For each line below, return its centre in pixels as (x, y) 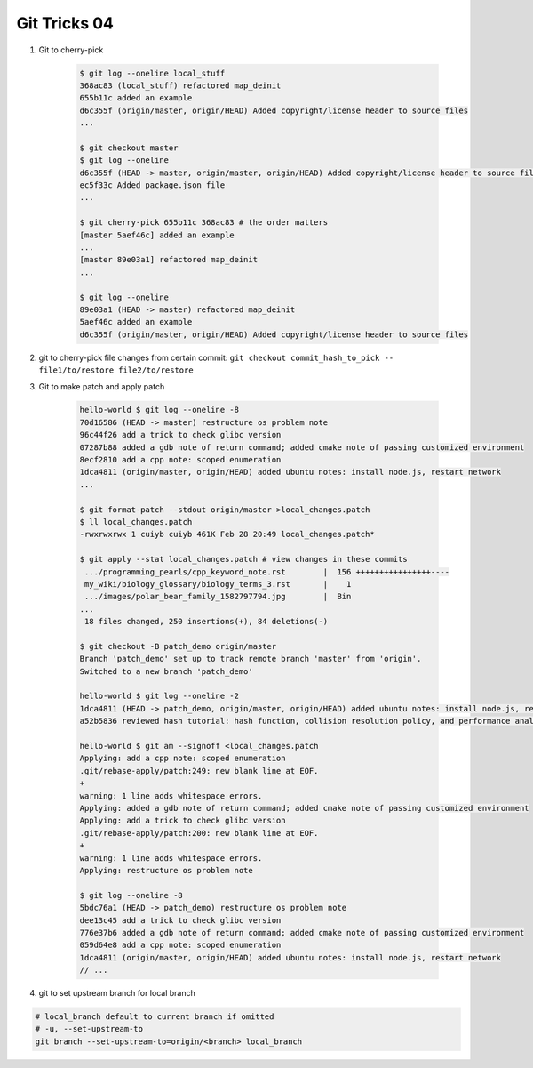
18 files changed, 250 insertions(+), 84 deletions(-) (207, 622)
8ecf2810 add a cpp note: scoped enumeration (180, 460)
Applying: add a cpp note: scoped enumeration (183, 759)
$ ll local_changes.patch (136, 522)
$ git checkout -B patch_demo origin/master (178, 646)
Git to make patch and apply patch (102, 386)
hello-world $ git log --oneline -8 (159, 410)
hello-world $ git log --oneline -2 (159, 696)
